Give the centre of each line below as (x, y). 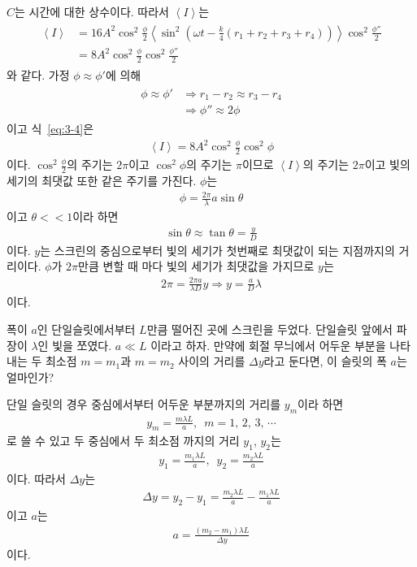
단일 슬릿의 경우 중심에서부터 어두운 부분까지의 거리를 (144, 404)
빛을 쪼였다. (82, 345)
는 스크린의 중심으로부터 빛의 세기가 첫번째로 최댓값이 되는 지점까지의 (217, 250)
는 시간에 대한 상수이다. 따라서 (92, 11)
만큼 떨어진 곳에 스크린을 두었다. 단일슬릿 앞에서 (269, 329)
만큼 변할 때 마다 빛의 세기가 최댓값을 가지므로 (196, 266)
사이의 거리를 (212, 361)
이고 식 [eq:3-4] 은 (50, 129)
